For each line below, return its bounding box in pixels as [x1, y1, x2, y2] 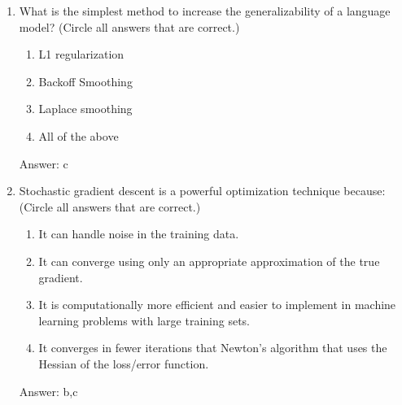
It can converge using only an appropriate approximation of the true [38, 252, 380, 269]
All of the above [38, 127, 119, 144]
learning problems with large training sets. [38, 311, 250, 329]
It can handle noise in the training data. [38, 225, 239, 242]
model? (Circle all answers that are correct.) [19, 18, 240, 35]
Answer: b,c [19, 382, 78, 399]
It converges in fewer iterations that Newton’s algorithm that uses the [38, 339, 387, 356]
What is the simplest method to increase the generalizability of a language [19, 2, 391, 19]
